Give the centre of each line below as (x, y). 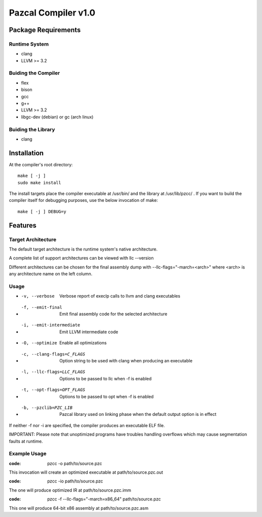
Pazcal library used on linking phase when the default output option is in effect (138, 414)
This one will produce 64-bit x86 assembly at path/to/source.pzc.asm (79, 508)
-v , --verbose (38, 296)
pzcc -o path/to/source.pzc (75, 463)
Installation (26, 153)
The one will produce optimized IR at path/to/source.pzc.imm (70, 490)
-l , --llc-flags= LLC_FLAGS (53, 372)
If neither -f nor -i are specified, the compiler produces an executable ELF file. (87, 425)
